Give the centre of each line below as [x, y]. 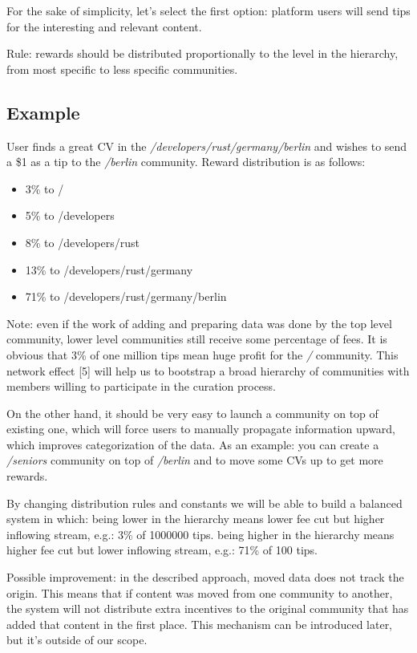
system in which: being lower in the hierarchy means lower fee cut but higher [196, 519]
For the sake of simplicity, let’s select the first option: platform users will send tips [208, 10]
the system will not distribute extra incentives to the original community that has [208, 608]
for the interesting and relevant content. [104, 26]
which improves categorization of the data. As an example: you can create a [193, 444]
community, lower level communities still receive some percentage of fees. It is [197, 339]
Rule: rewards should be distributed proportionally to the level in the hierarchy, [202, 53]
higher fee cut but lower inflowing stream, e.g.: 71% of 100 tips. [162, 550]
